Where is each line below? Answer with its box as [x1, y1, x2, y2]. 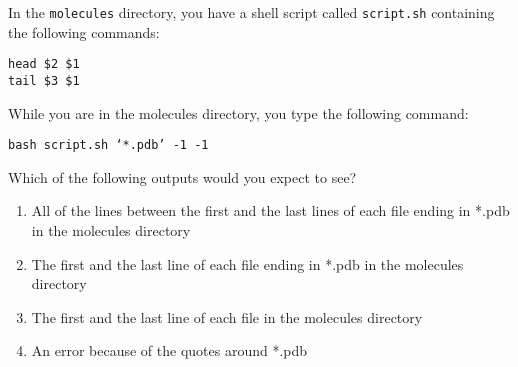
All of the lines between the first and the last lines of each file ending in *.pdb [31, 200, 510, 221]
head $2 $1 [8, 57, 80, 72]
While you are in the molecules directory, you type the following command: [8, 102, 469, 123]
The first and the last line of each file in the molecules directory [31, 306, 423, 327]
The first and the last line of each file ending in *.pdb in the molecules [31, 253, 464, 274]
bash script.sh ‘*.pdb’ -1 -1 [8, 138, 209, 153]
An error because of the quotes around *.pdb [31, 340, 308, 361]
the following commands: [8, 21, 160, 42]
